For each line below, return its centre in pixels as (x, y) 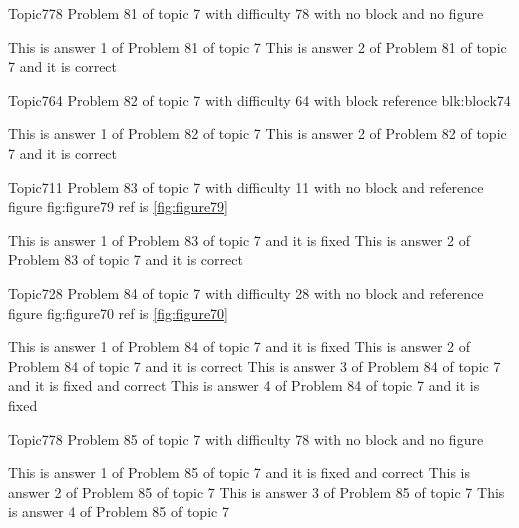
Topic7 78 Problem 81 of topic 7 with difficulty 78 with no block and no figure (246, 13)
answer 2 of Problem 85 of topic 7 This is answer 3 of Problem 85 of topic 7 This (256, 491)
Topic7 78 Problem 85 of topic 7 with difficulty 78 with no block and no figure (246, 438)
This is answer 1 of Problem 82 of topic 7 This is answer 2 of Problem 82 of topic (257, 133)
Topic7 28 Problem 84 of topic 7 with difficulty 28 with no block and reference (246, 292)
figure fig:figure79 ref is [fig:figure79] (118, 206)
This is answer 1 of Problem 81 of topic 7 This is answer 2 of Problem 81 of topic (257, 46)
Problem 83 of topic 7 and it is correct (125, 259)
